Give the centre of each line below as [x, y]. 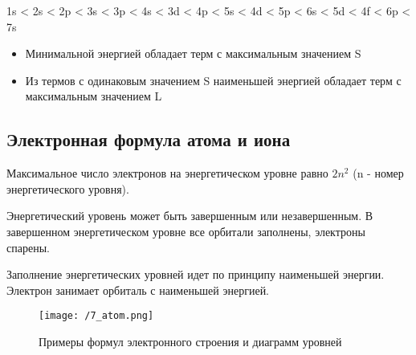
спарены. [28, 247]
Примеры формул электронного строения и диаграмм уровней [190, 341]
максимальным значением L [94, 96]
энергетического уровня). [68, 188]
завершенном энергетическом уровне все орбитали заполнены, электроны [186, 231]
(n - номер [378, 173]
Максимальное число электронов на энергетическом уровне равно [167, 173]
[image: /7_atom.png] [96, 316]
